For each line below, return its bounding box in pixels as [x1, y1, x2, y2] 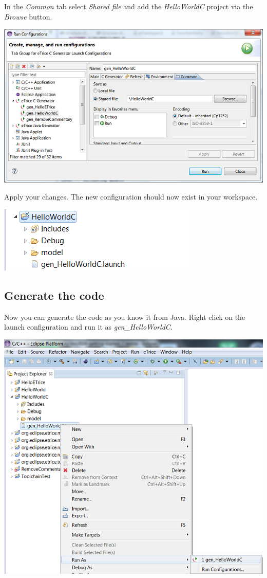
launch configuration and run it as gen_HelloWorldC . [4, 321, 173, 332]
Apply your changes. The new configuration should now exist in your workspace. [4, 191, 258, 202]
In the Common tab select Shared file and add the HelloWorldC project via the [4, 1, 253, 11]
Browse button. [4, 11, 52, 22]
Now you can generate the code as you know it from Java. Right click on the [4, 311, 245, 322]
